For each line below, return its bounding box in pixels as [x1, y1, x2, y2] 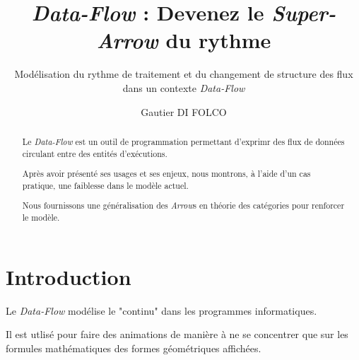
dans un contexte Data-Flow [122, 80, 245, 95]
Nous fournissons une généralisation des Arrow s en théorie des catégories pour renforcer [22, 199, 345, 211]
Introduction [6, 262, 131, 291]
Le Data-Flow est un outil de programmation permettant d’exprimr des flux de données [22, 135, 345, 147]
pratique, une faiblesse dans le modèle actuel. [22, 179, 189, 191]
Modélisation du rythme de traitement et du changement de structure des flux [14, 66, 353, 81]
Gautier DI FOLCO [141, 104, 227, 119]
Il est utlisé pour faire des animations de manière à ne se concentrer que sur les [6, 327, 348, 342]
